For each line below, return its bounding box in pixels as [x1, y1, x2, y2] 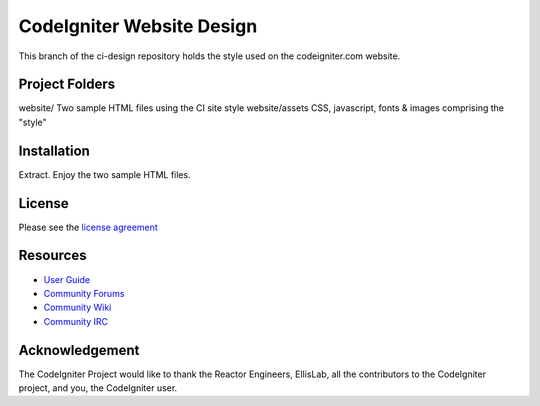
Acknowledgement [18, 341, 140, 359]
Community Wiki [43, 301, 112, 314]
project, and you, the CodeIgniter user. [18, 382, 178, 394]
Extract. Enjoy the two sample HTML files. [18, 168, 191, 180]
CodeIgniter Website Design [18, 15, 258, 37]
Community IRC [43, 315, 109, 327]
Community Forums [43, 287, 125, 299]
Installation [18, 142, 90, 159]
